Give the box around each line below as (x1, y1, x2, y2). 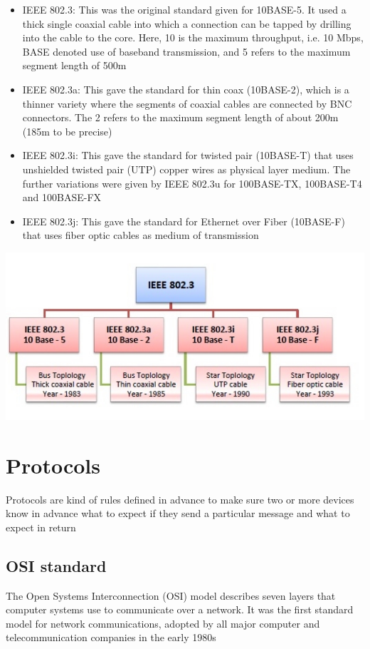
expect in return (6, 519, 76, 534)
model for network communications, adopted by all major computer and (6, 615, 320, 630)
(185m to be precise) (22, 123, 112, 138)
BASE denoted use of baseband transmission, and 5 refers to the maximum (22, 44, 351, 58)
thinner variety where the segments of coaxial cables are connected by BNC (22, 96, 352, 111)
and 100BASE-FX (22, 190, 102, 205)
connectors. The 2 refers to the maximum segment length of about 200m (22, 110, 339, 125)
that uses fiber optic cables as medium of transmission (22, 228, 259, 242)
